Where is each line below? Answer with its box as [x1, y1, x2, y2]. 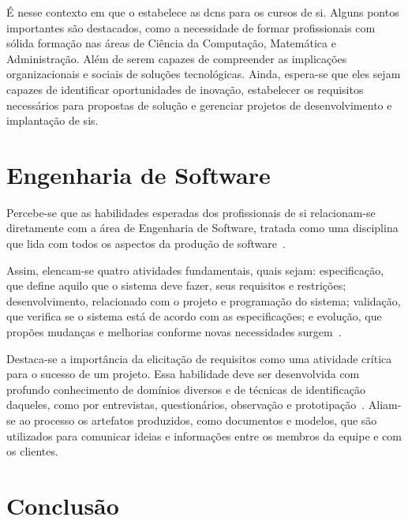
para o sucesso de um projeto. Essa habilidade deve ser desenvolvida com [6, 365, 360, 382]
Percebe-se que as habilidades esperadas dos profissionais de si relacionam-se [6, 204, 376, 220]
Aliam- [368, 396, 402, 413]
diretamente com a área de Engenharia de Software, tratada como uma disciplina [6, 219, 399, 236]
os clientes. [6, 443, 58, 459]
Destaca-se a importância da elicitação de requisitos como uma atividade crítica [6, 350, 392, 366]
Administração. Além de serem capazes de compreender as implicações [6, 50, 347, 66]
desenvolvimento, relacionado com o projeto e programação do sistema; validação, [6, 292, 401, 309]
